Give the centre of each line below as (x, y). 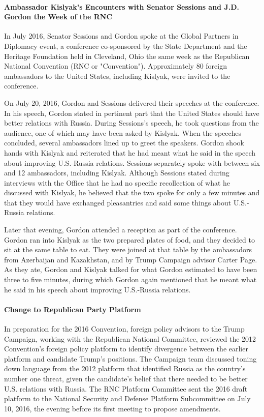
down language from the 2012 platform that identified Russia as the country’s (125, 368)
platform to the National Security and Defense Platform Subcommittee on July (127, 398)
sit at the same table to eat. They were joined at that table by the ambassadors (128, 249)
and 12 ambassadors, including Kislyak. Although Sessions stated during (117, 173)
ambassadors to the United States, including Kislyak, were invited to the (117, 76)
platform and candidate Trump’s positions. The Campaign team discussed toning (130, 358)
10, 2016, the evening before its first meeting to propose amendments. (112, 408)
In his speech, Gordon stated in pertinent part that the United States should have (132, 113)
